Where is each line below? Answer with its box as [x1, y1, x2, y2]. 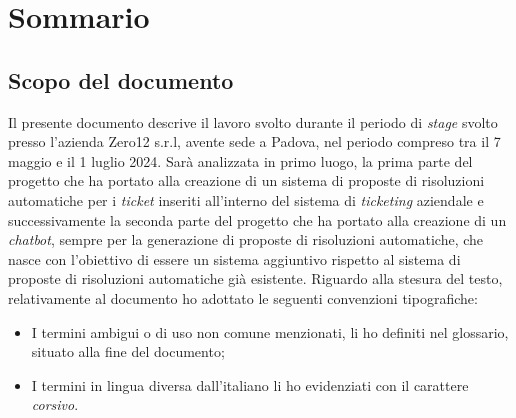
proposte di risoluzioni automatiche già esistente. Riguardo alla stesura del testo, [8, 268, 503, 289]
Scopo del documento [8, 64, 234, 95]
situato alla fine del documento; [31, 341, 225, 362]
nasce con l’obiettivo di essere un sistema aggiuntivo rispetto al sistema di [8, 248, 461, 269]
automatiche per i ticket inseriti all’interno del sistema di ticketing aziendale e [8, 189, 484, 210]
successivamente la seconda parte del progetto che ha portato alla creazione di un [8, 209, 507, 230]
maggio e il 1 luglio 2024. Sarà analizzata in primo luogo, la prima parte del [8, 150, 473, 171]
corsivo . [31, 394, 79, 415]
